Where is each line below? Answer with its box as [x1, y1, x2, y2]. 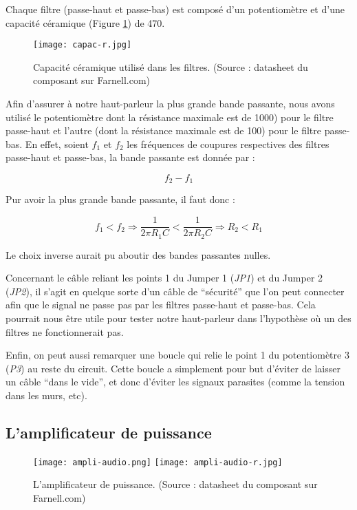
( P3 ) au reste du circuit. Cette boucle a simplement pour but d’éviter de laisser [6, 361, 340, 375]
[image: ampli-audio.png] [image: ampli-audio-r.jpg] [33, 457, 283, 467]
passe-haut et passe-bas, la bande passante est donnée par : [6, 150, 255, 164]
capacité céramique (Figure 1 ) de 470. [6, 15, 165, 30]
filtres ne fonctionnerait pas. [6, 324, 124, 339]
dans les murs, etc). [6, 387, 87, 402]
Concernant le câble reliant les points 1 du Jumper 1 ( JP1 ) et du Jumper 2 [6, 270, 323, 285]
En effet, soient [25, 136, 89, 151]
